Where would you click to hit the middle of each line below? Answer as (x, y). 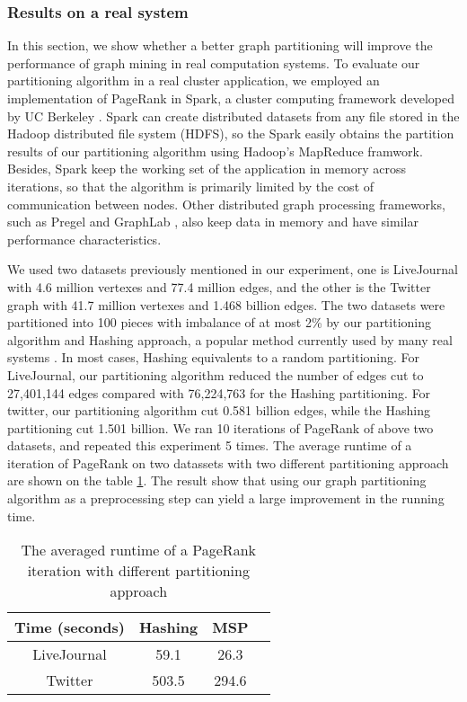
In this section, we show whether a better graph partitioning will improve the (220, 45)
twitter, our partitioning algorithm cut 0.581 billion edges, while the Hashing (219, 410)
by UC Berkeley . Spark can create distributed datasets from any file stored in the (233, 116)
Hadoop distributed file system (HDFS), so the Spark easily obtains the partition (231, 133)
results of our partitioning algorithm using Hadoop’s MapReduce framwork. (215, 151)
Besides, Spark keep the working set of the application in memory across (207, 169)
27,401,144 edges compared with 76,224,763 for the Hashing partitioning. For (219, 392)
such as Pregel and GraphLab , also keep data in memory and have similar (213, 222)
